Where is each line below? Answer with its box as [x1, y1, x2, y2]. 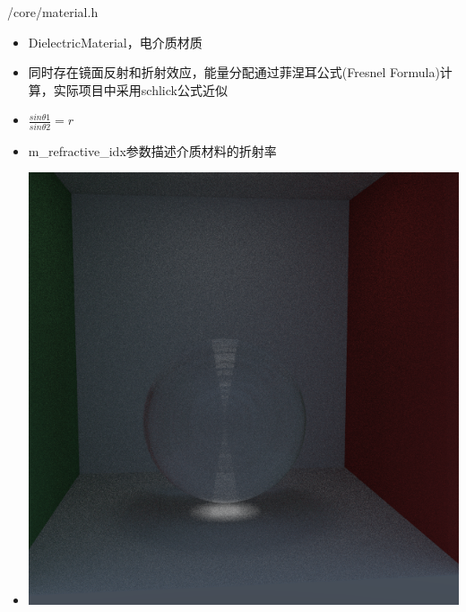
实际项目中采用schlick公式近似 [53, 80, 228, 99]
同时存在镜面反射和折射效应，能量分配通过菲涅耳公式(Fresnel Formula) [28, 63, 440, 82]
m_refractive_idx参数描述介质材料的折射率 [28, 141, 277, 160]
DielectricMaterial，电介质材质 [28, 32, 203, 51]
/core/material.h [7, 3, 99, 21]
